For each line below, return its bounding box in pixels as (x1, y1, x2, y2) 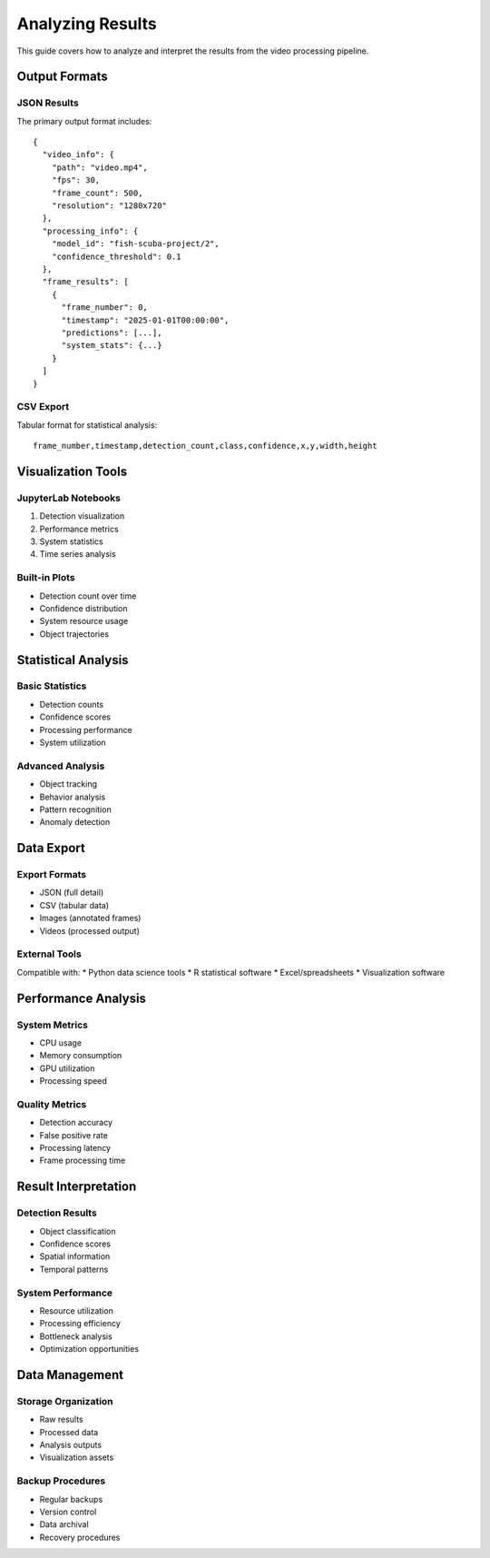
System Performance (16, 1286, 113, 1299)
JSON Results (16, 96, 79, 109)
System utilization (39, 737, 106, 749)
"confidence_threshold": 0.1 (51, 251, 181, 262)
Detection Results (16, 1206, 97, 1219)
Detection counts (39, 699, 104, 710)
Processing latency (39, 1143, 112, 1154)
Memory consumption (39, 1050, 122, 1061)
